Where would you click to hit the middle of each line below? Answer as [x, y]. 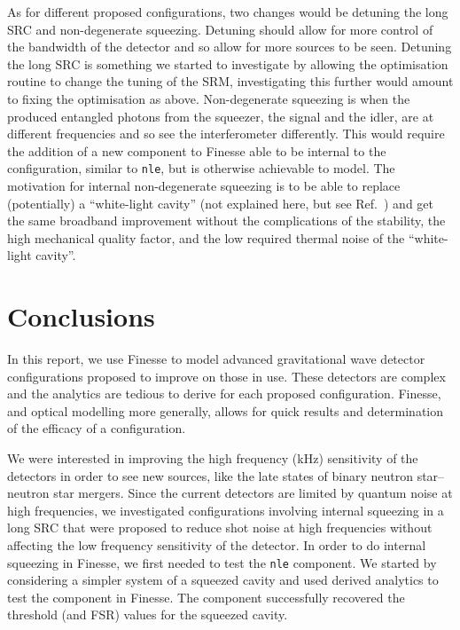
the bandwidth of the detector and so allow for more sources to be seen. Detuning [230, 47]
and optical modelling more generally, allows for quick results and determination [226, 410]
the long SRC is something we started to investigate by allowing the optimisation [228, 63]
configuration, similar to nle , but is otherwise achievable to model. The [201, 168]
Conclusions [81, 316]
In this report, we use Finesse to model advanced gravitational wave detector [216, 359]
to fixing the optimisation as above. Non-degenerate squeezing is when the [209, 98]
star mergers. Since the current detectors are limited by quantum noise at [253, 493]
